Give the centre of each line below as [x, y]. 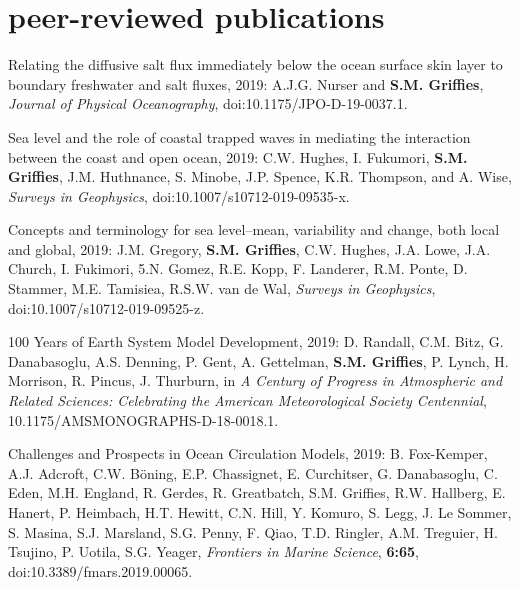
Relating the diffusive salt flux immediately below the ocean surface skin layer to [255, 64]
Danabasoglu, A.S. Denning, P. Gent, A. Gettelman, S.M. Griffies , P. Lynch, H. [258, 360]
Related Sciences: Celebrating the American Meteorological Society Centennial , [247, 400]
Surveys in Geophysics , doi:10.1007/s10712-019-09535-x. [179, 195]
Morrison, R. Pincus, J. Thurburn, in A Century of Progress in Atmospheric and [255, 380]
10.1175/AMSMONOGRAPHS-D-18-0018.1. [143, 419]
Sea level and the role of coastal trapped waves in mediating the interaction [239, 136]
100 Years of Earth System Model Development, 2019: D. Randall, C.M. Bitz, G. [256, 341]
